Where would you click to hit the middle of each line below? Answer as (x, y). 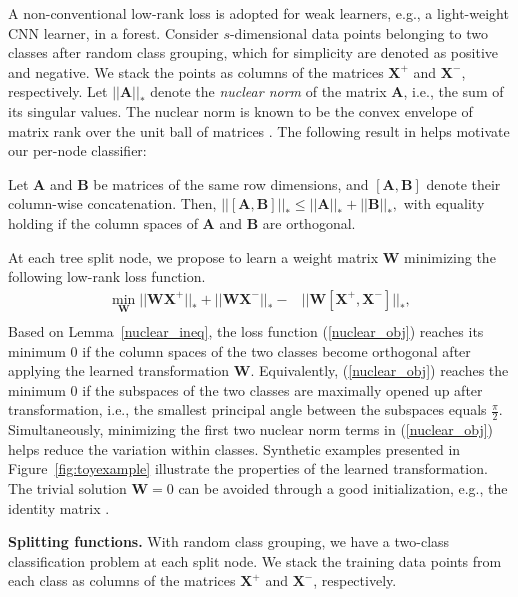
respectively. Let (58, 91)
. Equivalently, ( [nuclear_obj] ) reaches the (379, 370)
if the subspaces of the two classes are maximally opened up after (282, 389)
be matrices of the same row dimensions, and (231, 183)
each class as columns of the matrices (122, 580)
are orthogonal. (309, 222)
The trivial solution (67, 487)
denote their (463, 183)
